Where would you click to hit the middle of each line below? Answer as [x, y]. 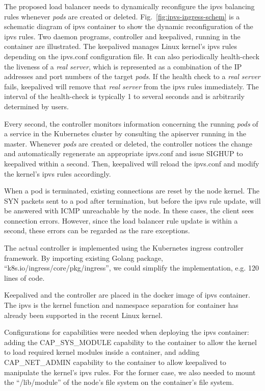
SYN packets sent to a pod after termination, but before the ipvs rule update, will [132, 200]
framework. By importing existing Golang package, [84, 258]
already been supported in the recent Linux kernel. [83, 315]
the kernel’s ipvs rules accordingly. [58, 173]
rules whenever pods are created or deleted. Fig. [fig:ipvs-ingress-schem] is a [122, 16]
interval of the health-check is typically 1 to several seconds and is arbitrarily [124, 96]
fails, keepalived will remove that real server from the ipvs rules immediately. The [131, 86]
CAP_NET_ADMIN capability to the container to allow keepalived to [115, 362]
